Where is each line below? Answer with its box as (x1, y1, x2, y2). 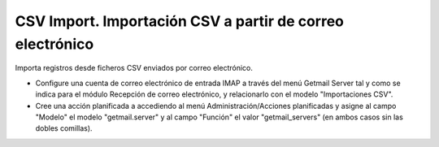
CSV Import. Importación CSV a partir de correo (15, 12, 345, 30)
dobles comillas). (35, 123, 93, 133)
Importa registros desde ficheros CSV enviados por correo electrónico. (15, 63, 254, 73)
